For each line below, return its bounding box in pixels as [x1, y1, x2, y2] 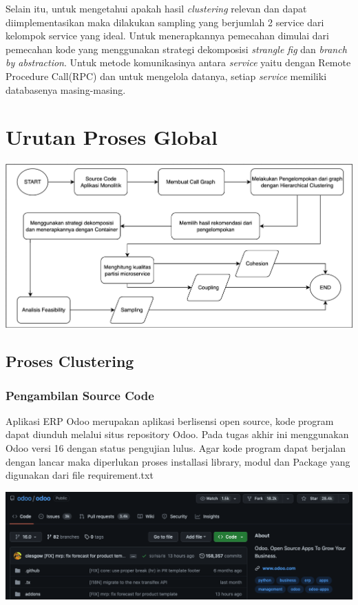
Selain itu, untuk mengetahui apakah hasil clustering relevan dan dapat [6, 1, 307, 15]
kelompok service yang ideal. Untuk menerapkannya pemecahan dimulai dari [6, 28, 329, 43]
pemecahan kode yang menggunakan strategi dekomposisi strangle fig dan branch [6, 41, 347, 56]
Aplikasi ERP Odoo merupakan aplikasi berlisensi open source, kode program [6, 413, 334, 428]
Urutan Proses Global [6, 123, 218, 151]
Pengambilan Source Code [6, 386, 154, 404]
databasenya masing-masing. [6, 82, 126, 97]
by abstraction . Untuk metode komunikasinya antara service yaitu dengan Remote [6, 55, 351, 70]
